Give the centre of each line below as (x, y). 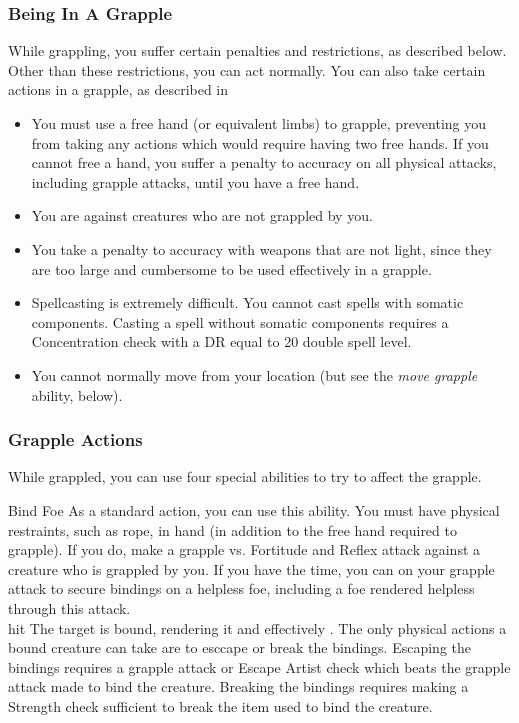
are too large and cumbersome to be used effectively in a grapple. (231, 268)
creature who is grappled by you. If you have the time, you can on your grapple (251, 568)
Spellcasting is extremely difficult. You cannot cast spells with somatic (247, 302)
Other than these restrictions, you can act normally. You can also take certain (247, 69)
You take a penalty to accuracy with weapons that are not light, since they (261, 248)
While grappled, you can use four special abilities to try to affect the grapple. (245, 476)
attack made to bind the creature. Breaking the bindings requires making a (238, 686)
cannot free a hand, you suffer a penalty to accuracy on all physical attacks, (264, 162)
